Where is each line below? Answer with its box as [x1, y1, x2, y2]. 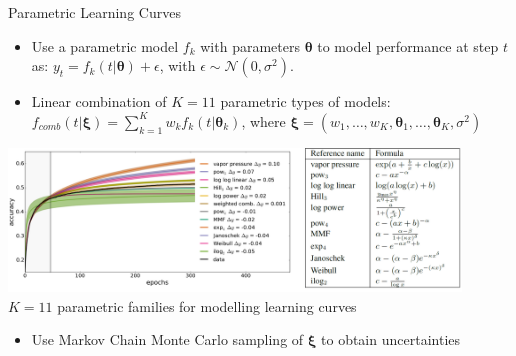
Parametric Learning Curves [8, 2, 181, 22]
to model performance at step [317, 35, 499, 56]
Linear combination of [31, 91, 167, 112]
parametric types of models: [220, 91, 391, 112]
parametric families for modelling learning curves [57, 295, 357, 316]
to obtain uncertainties [321, 329, 461, 350]
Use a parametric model [31, 35, 179, 56]
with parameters [200, 35, 300, 56]
